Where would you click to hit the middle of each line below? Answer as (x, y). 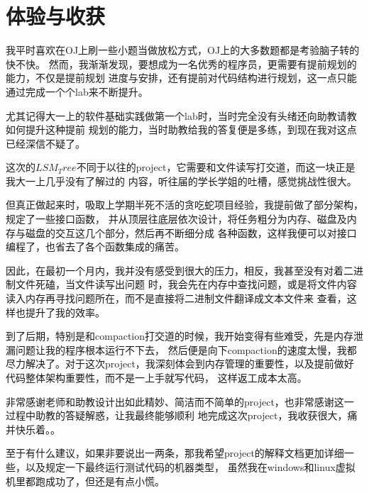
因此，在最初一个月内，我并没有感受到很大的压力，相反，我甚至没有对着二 (180, 270)
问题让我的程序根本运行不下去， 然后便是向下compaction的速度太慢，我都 (186, 349)
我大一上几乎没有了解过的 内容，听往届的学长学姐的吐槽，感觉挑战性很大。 (181, 181)
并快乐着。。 (33, 429)
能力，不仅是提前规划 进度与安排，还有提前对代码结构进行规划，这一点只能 (181, 78)
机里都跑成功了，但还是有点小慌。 (85, 481)
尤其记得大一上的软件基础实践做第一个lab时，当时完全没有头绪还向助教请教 (181, 115)
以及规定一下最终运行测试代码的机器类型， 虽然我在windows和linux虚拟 (190, 466)
